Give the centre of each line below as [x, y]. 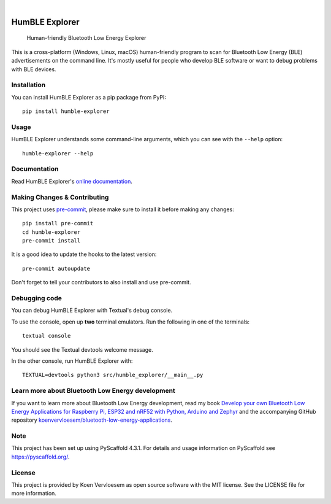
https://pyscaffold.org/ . [40, 457]
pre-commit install [51, 241]
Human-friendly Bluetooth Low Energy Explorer [86, 38]
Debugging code [37, 298]
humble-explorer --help [58, 153]
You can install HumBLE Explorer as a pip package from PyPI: [89, 97]
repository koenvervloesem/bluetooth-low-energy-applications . [92, 420]
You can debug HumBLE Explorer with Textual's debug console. [92, 311]
